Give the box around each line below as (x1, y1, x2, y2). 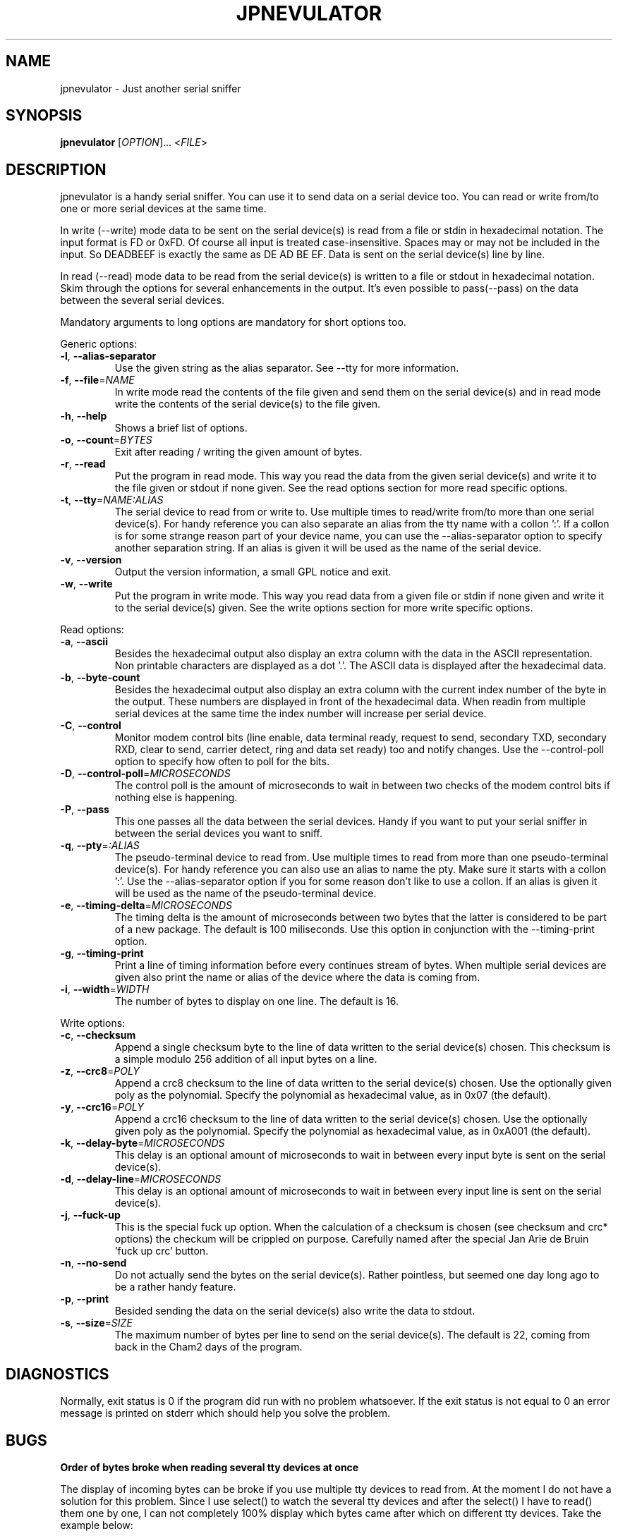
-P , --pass (60, 803, 109, 816)
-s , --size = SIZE (60, 1317, 133, 1329)
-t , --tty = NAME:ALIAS (60, 494, 164, 506)
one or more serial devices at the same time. (60, 202, 267, 215)
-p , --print (60, 1293, 109, 1305)
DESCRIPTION (6, 160, 107, 178)
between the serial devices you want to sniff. (114, 827, 322, 840)
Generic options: (60, 338, 138, 351)
